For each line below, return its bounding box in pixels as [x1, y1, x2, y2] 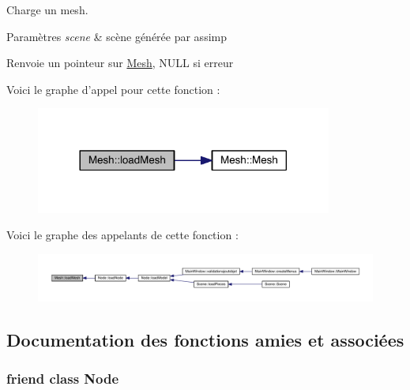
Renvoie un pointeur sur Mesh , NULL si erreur [6, 54, 234, 71]
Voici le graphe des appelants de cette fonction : [6, 227, 239, 243]
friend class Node [6, 368, 119, 388]
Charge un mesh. [6, 2, 88, 17]
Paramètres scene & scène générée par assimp [6, 28, 227, 44]
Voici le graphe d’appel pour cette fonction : [6, 81, 220, 97]
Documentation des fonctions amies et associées [6, 327, 404, 351]
